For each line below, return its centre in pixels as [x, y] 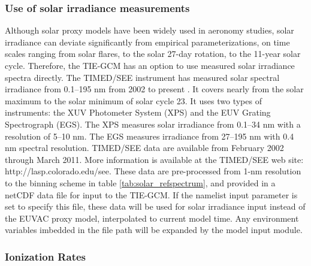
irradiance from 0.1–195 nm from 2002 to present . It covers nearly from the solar [154, 89]
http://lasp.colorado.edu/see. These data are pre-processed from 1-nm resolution [153, 171]
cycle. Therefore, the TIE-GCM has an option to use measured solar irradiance [150, 65]
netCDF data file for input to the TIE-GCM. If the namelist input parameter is [151, 194]
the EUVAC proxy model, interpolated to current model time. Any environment [152, 218]
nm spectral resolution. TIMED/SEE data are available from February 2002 [144, 148]
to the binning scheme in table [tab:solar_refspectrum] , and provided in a [140, 182]
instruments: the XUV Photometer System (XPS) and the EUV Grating [138, 112]
